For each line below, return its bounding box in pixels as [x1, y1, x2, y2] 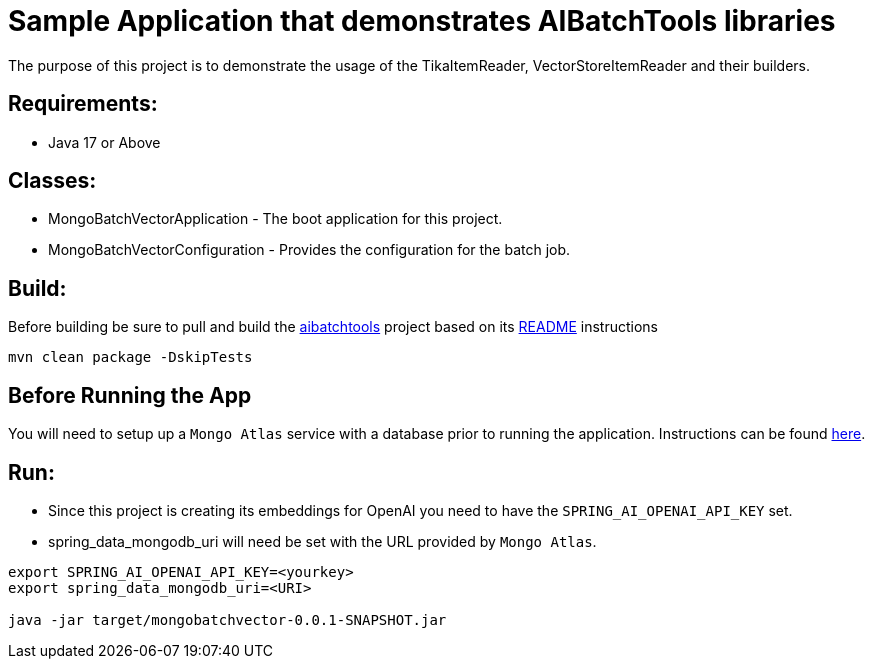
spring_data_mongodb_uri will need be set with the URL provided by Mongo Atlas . [48, 532, 597, 550]
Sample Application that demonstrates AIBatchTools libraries [8, 4, 836, 38]
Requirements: [8, 91, 158, 117]
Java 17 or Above [48, 133, 161, 151]
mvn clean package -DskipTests [8, 349, 253, 366]
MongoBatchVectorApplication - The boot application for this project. [48, 210, 503, 228]
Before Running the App [8, 382, 252, 408]
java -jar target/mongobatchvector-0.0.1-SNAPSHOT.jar [8, 611, 447, 628]
